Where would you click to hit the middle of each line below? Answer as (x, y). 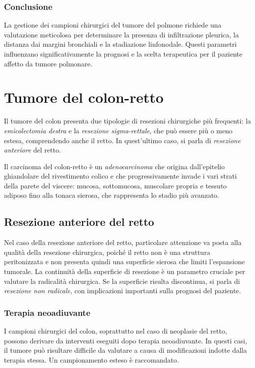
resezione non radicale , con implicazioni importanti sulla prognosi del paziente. (123, 291)
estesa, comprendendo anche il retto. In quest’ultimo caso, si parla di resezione (122, 140)
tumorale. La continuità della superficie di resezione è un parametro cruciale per (125, 271)
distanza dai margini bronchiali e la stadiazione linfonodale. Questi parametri (120, 44)
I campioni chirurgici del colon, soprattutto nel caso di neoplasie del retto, (115, 331)
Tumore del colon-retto (84, 97)
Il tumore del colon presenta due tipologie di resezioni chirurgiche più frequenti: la (127, 121)
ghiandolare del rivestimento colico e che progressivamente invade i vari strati (120, 176)
